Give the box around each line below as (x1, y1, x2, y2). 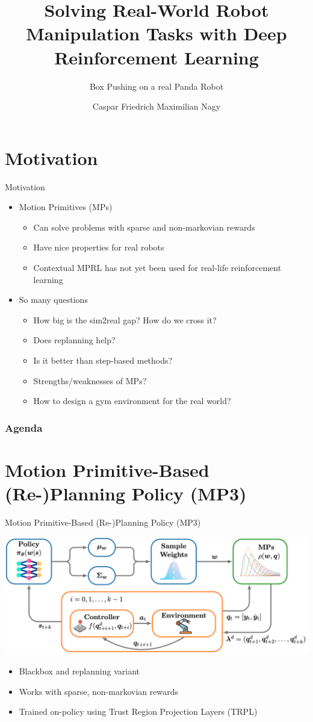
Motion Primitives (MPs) (19, 201, 113, 213)
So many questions (19, 293, 88, 306)
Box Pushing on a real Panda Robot (89, 79, 224, 92)
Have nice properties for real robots (33, 241, 164, 254)
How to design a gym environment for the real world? (33, 394, 231, 407)
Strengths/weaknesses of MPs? (33, 374, 147, 387)
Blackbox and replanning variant (19, 665, 140, 677)
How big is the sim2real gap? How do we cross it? (33, 313, 217, 326)
